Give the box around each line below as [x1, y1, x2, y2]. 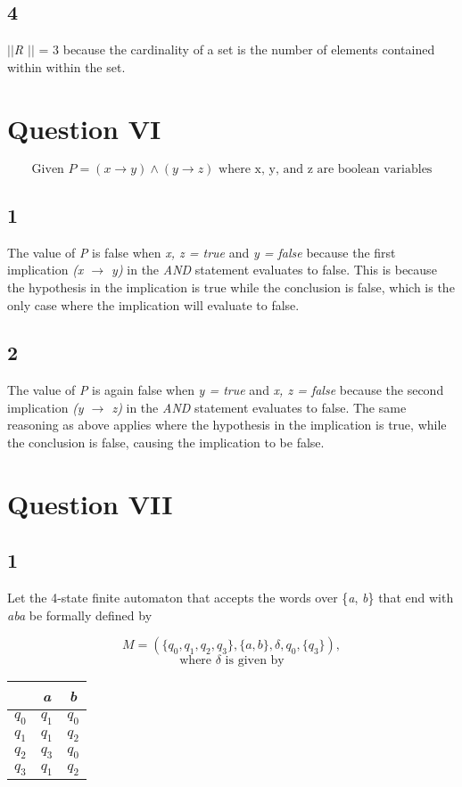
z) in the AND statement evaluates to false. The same [111, 398, 407, 416]
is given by [225, 654, 285, 668]
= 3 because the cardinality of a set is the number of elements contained [38, 40, 435, 59]
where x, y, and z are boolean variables [219, 162, 433, 176]
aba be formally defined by [7, 605, 153, 624]
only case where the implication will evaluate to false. [7, 295, 300, 314]
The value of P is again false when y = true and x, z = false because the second [7, 381, 444, 399]
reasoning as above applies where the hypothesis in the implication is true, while [7, 415, 447, 434]
